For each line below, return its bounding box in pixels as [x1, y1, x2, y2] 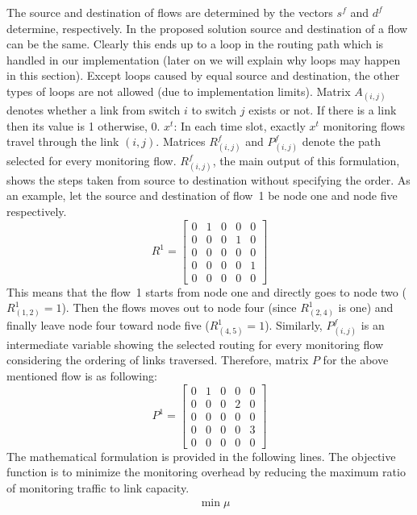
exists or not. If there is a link [248, 102, 397, 118]
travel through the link [6, 133, 119, 150]
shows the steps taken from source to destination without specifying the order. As [6, 171, 411, 188]
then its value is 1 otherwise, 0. [6, 117, 161, 134]
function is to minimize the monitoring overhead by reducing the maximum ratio [6, 463, 406, 480]
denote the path [302, 133, 382, 150]
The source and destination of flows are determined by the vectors [6, 4, 333, 20]
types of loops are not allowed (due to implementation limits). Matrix [6, 82, 351, 99]
